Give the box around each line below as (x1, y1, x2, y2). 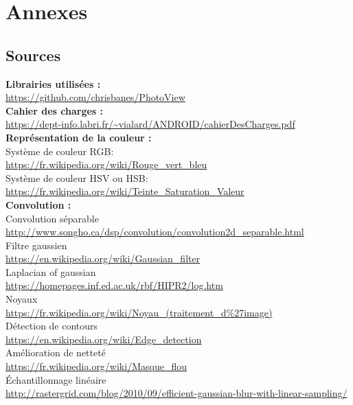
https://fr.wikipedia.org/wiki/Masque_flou (5, 359, 187, 373)
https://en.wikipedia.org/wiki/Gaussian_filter (5, 251, 201, 266)
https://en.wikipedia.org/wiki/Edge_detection (5, 332, 202, 346)
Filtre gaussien (5, 238, 67, 252)
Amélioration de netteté (5, 345, 106, 360)
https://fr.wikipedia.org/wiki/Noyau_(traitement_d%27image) (5, 305, 273, 319)
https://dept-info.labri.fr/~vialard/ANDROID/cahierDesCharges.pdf (5, 117, 295, 131)
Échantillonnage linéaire (5, 372, 106, 386)
